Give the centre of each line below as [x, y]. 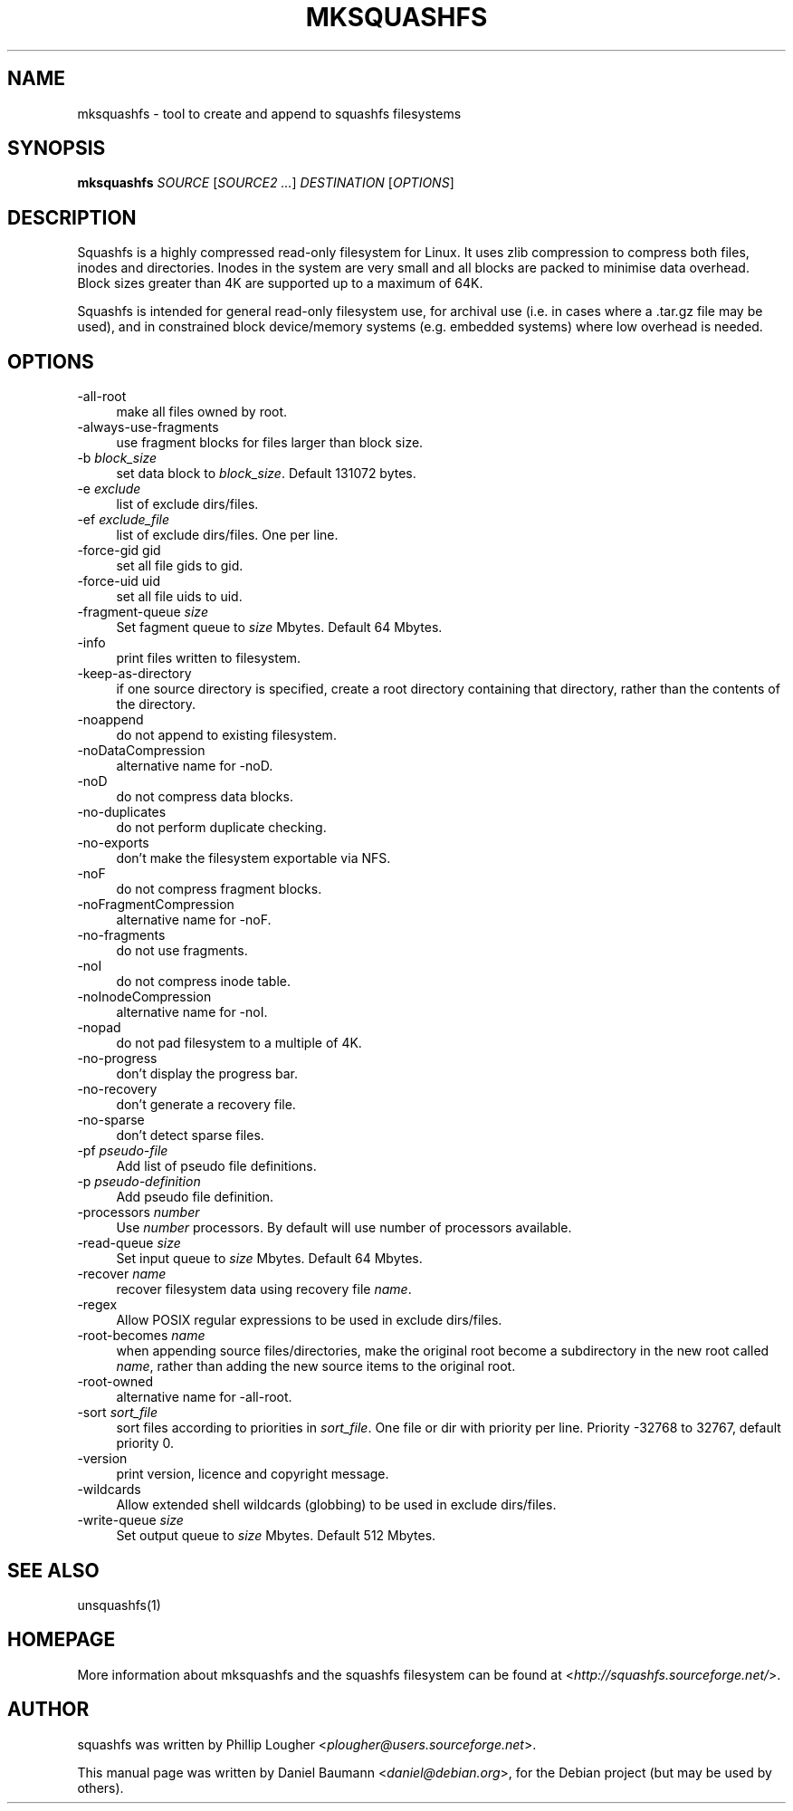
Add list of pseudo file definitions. [216, 1166]
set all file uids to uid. [179, 597]
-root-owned [115, 1382]
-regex [97, 1305]
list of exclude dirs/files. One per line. [227, 535]
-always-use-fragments [148, 427]
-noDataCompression [141, 751]
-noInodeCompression [144, 997]
